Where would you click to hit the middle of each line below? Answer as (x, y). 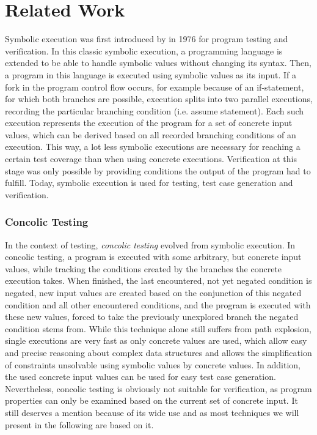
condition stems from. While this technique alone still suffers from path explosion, (158, 328)
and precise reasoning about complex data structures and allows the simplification (158, 352)
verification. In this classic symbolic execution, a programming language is (144, 50)
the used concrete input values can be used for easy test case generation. (140, 377)
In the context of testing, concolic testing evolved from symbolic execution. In (150, 244)
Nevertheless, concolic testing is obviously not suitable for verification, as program (158, 388)
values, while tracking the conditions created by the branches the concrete (144, 268)
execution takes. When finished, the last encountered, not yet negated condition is (158, 281)
